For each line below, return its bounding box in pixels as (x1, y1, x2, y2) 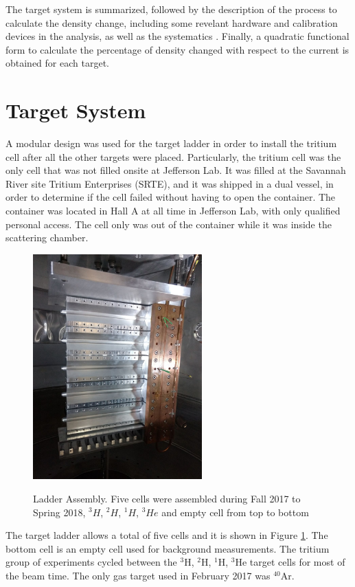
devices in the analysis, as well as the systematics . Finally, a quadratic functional (5, 29, 350, 43)
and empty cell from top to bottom (161, 505, 309, 519)
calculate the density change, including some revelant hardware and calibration (5, 15, 338, 30)
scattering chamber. (5, 230, 89, 245)
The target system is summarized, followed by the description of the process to (5, 2, 337, 16)
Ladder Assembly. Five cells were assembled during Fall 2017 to (33, 491, 301, 505)
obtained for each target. (5, 56, 109, 70)
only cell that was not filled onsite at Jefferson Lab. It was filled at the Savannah (5, 163, 346, 177)
